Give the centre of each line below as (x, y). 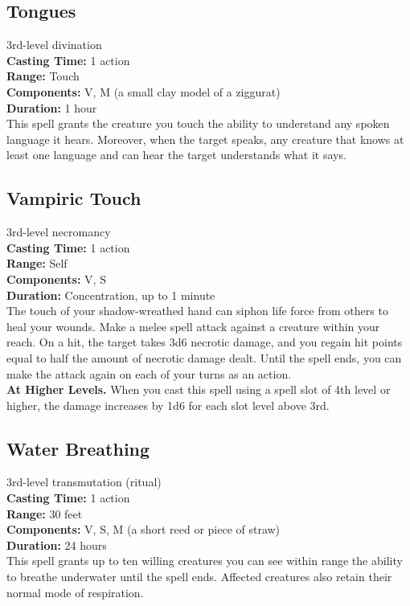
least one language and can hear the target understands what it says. (176, 155)
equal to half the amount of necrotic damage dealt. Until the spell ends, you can (204, 357)
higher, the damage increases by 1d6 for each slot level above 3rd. (168, 405)
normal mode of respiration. (75, 592)
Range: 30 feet (45, 513)
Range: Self (37, 263)
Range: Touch (43, 76)
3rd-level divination (54, 45)
